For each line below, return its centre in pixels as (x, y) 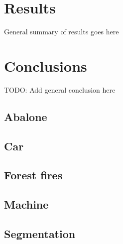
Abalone (26, 116)
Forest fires (33, 175)
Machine (26, 204)
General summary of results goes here (61, 32)
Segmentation (40, 233)
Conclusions (46, 65)
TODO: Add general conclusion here (60, 89)
